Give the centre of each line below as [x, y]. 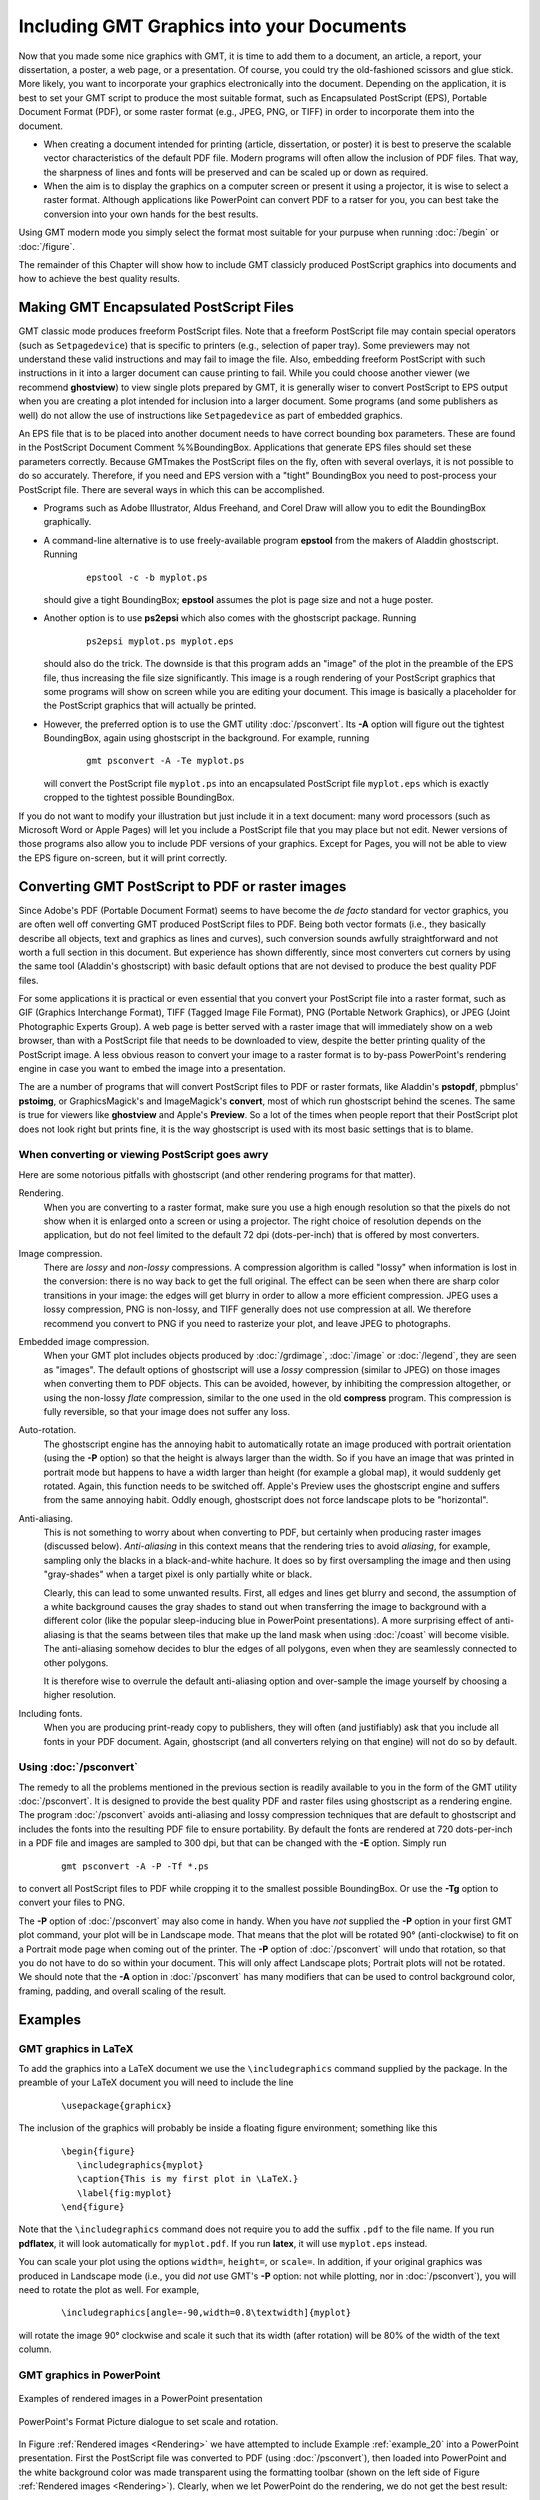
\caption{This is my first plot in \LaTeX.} [187, 2179]
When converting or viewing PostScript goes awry [143, 1155]
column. [35, 2349]
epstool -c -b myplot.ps [147, 577]
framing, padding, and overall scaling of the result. [122, 1991]
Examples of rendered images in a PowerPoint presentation [141, 2399]
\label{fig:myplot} [124, 2193]
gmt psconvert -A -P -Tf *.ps [135, 1866]
